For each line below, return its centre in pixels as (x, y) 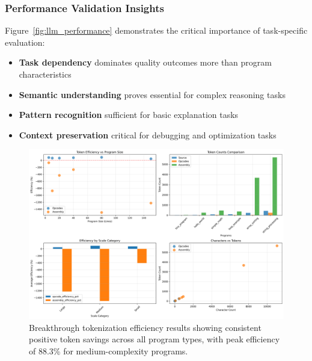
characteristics (45, 74)
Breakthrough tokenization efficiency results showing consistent (145, 327)
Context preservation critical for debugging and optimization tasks (148, 134)
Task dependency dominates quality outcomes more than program (145, 62)
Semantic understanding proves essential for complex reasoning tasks (152, 94)
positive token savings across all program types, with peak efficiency (154, 339)
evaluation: (25, 42)
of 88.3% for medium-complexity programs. (109, 350)
